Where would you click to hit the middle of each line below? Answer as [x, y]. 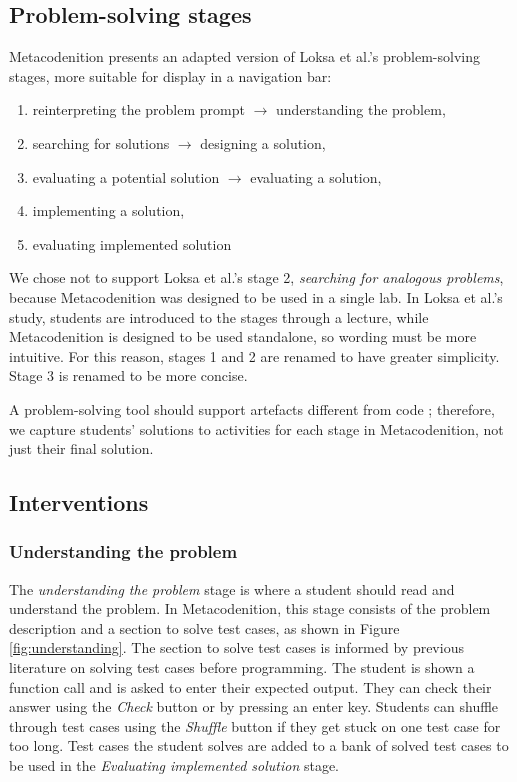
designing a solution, [263, 142]
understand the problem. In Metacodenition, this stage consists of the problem [250, 608]
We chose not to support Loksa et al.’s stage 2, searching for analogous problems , [256, 277]
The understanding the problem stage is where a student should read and [232, 588]
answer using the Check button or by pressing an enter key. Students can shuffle [254, 706]
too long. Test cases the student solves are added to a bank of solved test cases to [259, 745]
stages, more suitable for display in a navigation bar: [170, 75]
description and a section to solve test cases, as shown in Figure [204, 627]
